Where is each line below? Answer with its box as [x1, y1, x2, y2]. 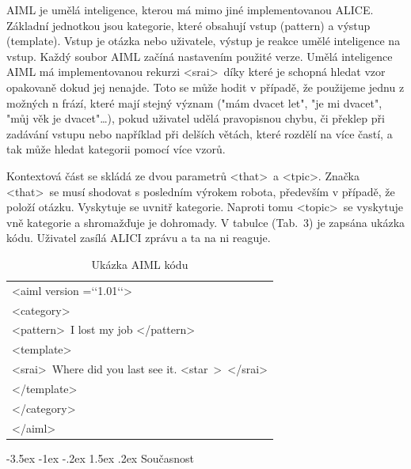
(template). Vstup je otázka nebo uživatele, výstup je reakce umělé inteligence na [6, 32, 401, 49]
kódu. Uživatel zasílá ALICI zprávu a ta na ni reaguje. [6, 229, 271, 246]
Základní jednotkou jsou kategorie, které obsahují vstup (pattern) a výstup [6, 17, 371, 33]
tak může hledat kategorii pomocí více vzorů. [6, 141, 226, 157]
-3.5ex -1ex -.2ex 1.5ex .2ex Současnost [6, 449, 194, 466]
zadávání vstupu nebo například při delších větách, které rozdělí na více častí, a [6, 125, 393, 142]
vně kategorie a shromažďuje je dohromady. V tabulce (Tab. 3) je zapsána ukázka [6, 214, 405, 230]
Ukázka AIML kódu [91, 255, 188, 272]
